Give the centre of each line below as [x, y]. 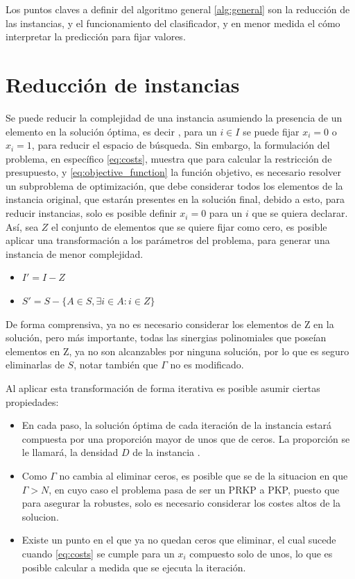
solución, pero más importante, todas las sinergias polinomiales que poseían [166, 337]
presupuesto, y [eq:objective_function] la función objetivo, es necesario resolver [173, 172]
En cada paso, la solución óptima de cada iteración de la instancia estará [177, 425]
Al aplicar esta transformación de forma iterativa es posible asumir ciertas [163, 388]
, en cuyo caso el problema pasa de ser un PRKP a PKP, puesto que [194, 489]
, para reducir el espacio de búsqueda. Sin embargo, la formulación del [181, 145]
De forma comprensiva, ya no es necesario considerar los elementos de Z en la [170, 324]
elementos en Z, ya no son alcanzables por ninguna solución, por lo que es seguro [177, 351]
